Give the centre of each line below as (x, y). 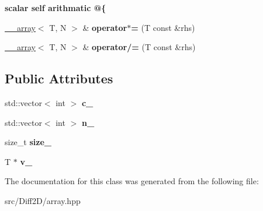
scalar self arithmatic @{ (56, 8)
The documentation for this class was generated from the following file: (132, 181)
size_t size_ (28, 142)
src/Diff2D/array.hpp (43, 200)
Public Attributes (59, 78)
